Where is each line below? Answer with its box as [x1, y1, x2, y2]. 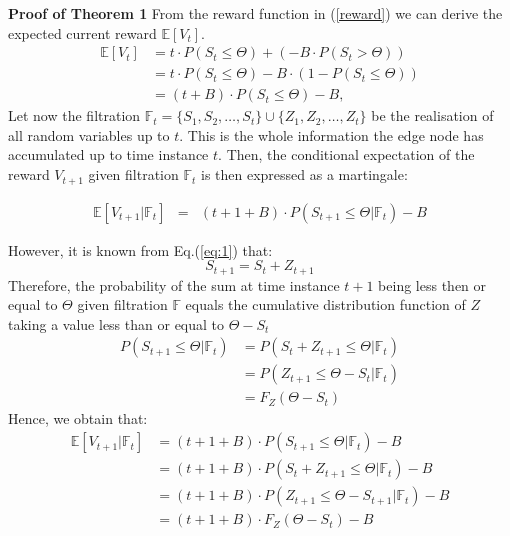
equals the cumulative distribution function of [185, 294, 466, 315]
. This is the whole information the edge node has [179, 124, 484, 145]
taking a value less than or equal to [8, 313, 225, 334]
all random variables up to [8, 124, 170, 145]
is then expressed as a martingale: [201, 164, 408, 185]
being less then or [378, 274, 487, 295]
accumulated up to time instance [8, 144, 209, 165]
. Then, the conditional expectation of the [218, 144, 475, 165]
